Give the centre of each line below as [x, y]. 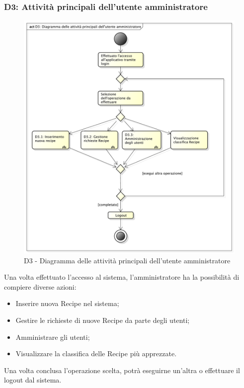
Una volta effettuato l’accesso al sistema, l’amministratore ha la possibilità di [122, 277]
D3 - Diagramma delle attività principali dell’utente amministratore [127, 260]
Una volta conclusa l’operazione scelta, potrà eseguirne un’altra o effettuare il [122, 370]
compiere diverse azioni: [40, 286]
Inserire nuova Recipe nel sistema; [67, 303]
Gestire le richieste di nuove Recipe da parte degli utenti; [103, 320]
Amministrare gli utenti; [53, 337]
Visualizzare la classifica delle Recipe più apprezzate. [96, 353]
